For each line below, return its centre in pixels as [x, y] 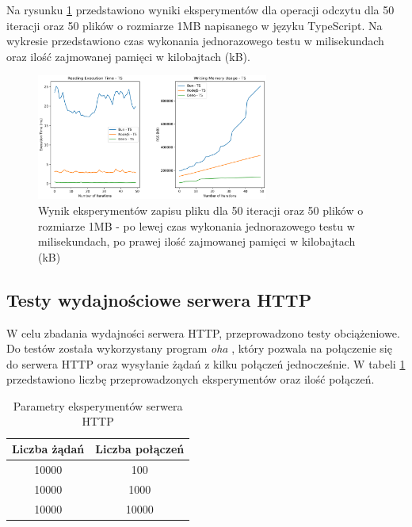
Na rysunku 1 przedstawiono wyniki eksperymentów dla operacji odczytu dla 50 [200, 10]
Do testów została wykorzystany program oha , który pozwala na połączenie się [199, 348]
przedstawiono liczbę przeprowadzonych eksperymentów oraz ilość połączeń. [191, 379]
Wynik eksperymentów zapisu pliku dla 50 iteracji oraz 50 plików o [201, 210]
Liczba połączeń [140, 449]
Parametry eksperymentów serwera [98, 405]
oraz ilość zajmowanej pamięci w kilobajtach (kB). [128, 56]
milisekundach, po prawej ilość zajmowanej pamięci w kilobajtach [197, 241]
